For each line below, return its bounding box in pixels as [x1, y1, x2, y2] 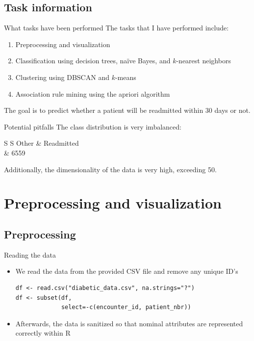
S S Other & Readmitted [4, 138, 79, 148]
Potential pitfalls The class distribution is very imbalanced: [4, 121, 181, 131]
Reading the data [4, 249, 56, 260]
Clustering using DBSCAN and [15, 72, 109, 82]
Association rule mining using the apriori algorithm [15, 88, 170, 99]
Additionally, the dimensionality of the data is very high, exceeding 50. [4, 164, 217, 174]
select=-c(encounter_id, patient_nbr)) [61, 304, 191, 311]
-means [115, 72, 136, 82]
